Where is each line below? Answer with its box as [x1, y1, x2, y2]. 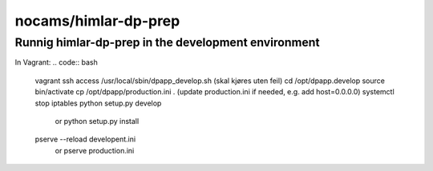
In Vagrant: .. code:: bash [14, 58, 98, 67]
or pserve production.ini [55, 145, 135, 155]
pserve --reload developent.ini [34, 134, 136, 144]
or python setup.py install [55, 116, 140, 125]
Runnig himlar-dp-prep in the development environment [14, 35, 320, 50]
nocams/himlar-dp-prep [14, 12, 180, 30]
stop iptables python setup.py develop [34, 98, 162, 108]
